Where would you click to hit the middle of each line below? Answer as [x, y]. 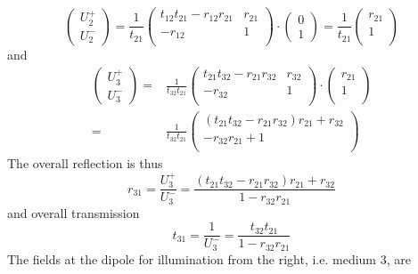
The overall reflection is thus [85, 163]
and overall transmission [74, 212]
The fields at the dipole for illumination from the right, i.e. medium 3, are [209, 258]
